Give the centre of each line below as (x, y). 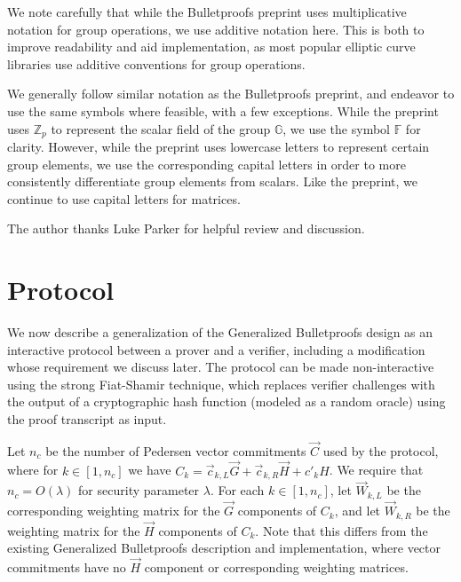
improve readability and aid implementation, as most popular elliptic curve (211, 47)
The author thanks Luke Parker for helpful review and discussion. (186, 228)
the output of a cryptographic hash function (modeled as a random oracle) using (227, 401)
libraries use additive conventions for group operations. (156, 63)
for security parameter (139, 490)
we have (150, 470)
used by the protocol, (381, 450)
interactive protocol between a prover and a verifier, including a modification (216, 349)
